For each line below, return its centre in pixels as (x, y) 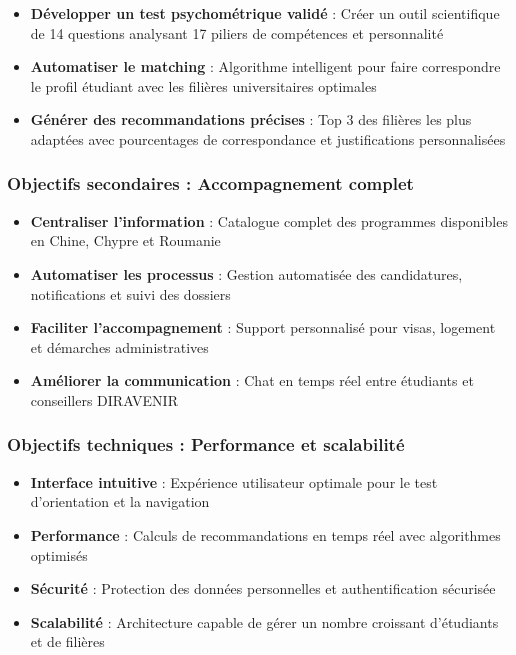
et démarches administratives (119, 346)
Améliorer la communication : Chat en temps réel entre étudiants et (252, 380)
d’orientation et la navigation (120, 501)
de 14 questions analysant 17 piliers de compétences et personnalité (237, 32)
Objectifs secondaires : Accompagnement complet (210, 183)
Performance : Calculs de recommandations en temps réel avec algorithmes (265, 534)
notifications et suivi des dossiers (130, 293)
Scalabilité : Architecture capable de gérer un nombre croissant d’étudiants (264, 621)
